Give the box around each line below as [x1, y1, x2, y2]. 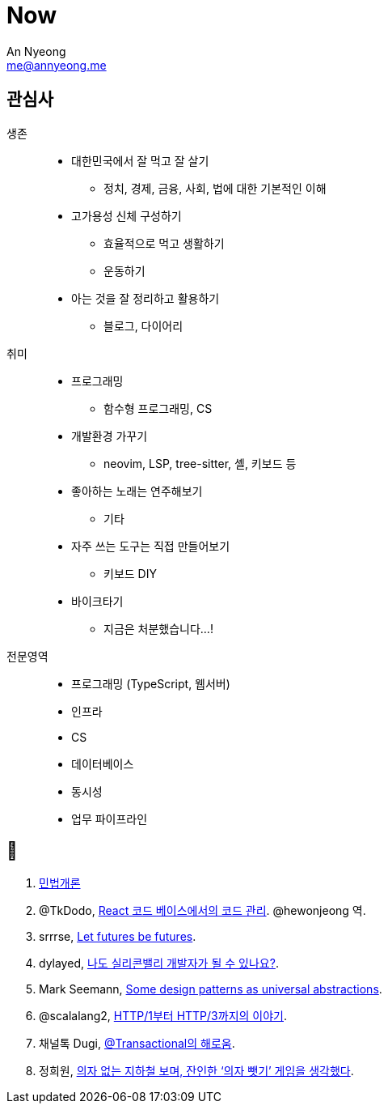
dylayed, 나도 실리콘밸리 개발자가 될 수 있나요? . [39, 956, 279, 971]
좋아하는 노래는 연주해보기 [71, 483, 203, 498]
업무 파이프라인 [71, 811, 148, 826]
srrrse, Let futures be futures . [39, 929, 196, 944]
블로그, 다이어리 [103, 318, 183, 333]
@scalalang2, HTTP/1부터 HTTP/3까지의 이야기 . [39, 1009, 288, 1023]
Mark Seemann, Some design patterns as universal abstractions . [39, 982, 382, 997]
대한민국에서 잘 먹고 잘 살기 [71, 153, 209, 168]
